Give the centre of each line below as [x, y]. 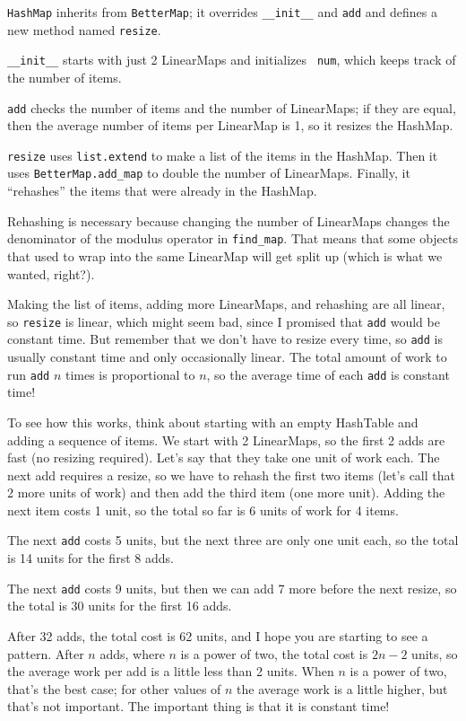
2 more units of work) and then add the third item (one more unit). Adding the [226, 492]
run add [29, 374]
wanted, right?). [51, 273]
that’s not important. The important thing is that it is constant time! [198, 706]
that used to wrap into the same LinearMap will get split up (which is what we [225, 255]
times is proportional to [130, 374]
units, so [435, 653]
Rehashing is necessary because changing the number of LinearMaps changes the [229, 220]
